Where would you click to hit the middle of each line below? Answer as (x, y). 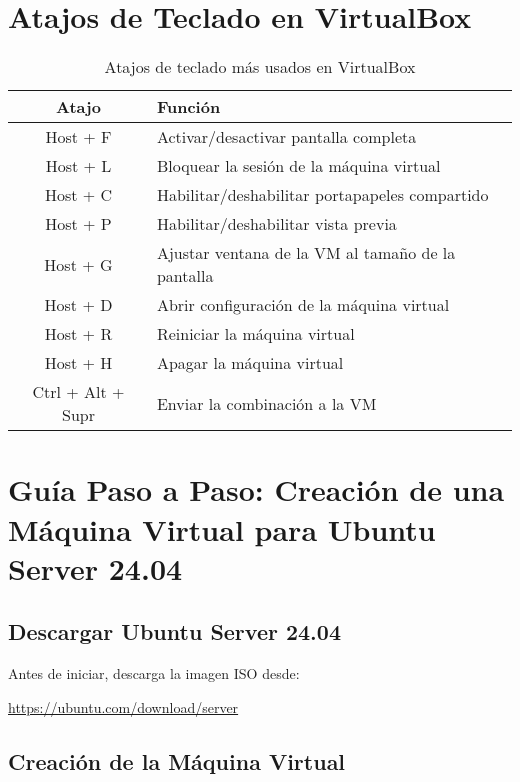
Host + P (78, 224)
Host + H (78, 363)
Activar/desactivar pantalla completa (286, 137)
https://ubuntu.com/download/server (123, 706)
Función (188, 107)
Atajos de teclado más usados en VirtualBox (260, 67)
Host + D (78, 305)
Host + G (78, 264)
